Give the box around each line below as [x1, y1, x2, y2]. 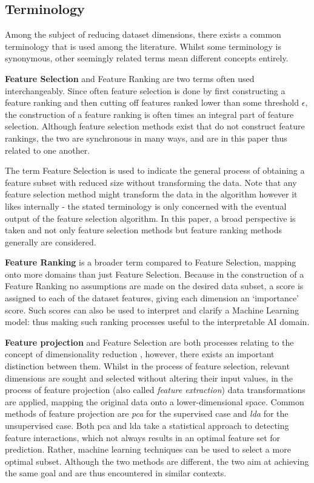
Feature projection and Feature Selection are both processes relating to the [5, 335, 294, 348]
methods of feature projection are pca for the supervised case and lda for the [5, 407, 289, 420]
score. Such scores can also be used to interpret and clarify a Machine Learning [5, 303, 299, 316]
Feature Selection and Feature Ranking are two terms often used [5, 72, 255, 84]
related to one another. [5, 143, 90, 156]
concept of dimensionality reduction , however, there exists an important [5, 348, 275, 360]
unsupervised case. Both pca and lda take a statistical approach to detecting [5, 419, 289, 432]
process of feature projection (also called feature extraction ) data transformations [5, 383, 306, 396]
